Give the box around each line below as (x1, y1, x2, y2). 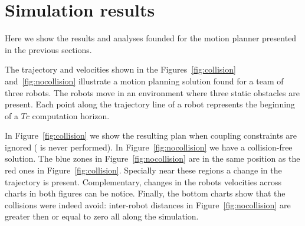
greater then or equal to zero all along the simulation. (5, 210, 199, 222)
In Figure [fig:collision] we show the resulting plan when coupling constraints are (5, 129, 297, 142)
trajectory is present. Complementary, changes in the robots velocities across (5, 175, 281, 188)
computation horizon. (32, 109, 110, 122)
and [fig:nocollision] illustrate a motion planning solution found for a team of (5, 74, 284, 87)
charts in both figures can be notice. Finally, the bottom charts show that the (5, 187, 286, 199)
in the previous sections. (5, 43, 92, 55)
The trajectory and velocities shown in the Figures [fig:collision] (5, 63, 236, 76)
